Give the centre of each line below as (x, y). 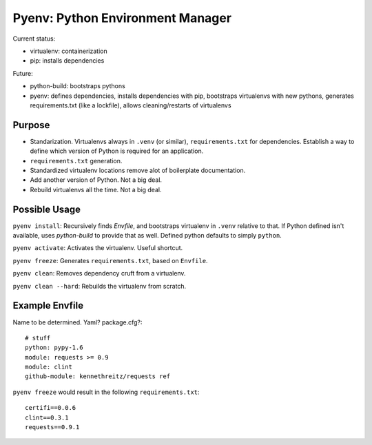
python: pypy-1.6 (54, 348)
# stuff (38, 338)
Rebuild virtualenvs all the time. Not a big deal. (96, 189)
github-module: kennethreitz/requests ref (98, 376)
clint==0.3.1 (47, 417)
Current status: (34, 39)
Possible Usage (47, 209)
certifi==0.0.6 (51, 408)
